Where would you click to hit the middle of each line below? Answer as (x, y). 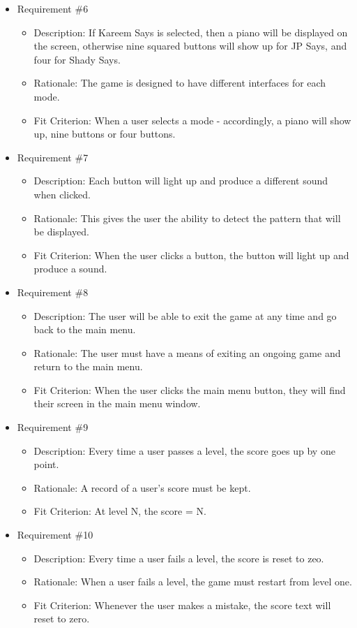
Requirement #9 (53, 427)
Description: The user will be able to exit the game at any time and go (185, 315)
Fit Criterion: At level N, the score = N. (120, 511)
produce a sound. (70, 269)
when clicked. (62, 194)
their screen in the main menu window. (117, 403)
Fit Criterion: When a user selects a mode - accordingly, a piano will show (192, 120)
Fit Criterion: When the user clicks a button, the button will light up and (191, 255)
